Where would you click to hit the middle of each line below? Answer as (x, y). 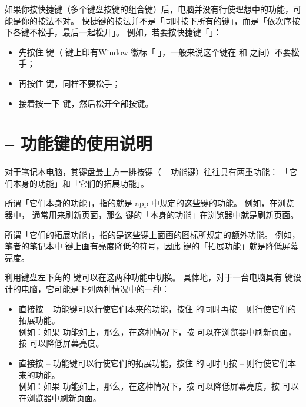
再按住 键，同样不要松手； (69, 83)
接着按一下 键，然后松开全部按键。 (86, 103)
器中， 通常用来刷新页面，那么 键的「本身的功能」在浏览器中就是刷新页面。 (152, 215)
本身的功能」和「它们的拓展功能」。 (81, 183)
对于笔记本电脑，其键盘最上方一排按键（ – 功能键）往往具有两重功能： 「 (147, 172)
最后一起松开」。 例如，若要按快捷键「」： (142, 32)
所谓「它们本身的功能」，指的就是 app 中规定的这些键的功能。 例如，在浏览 (149, 203)
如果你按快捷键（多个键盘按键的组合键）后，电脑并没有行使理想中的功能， (149, 9)
